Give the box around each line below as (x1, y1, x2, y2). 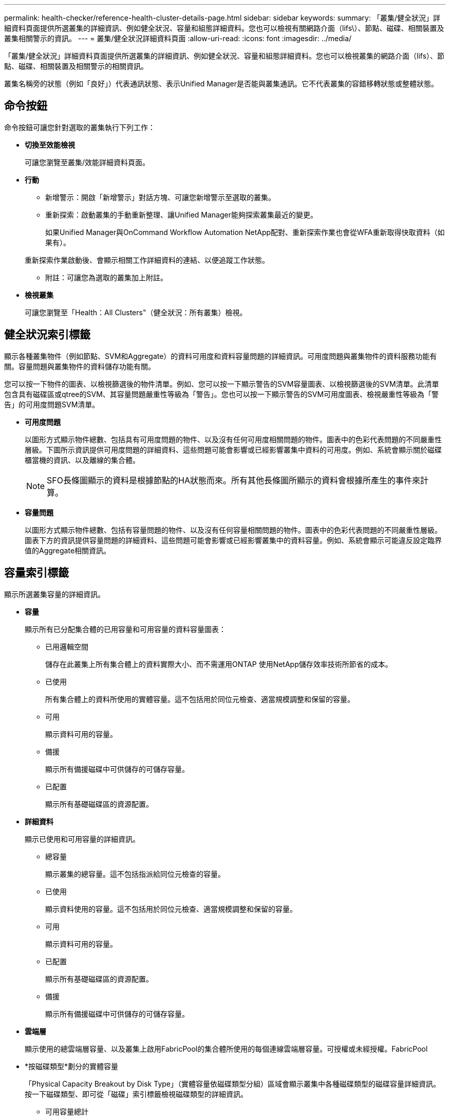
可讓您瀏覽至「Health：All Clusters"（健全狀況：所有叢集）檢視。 (25, 308, 247, 317)
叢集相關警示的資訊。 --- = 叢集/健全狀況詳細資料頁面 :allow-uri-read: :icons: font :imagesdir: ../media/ (4, 34, 352, 43)
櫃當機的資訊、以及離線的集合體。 (25, 455, 140, 464)
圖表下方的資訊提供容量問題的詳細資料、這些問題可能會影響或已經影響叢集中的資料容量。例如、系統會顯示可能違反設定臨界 (25, 535, 442, 545)
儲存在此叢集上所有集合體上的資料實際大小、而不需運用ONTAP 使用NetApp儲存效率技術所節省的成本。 (45, 659, 392, 669)
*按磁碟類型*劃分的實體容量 (25, 1061, 119, 1071)
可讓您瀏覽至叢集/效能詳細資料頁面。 (25, 157, 150, 167)
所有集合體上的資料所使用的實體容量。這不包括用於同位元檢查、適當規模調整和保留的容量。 (45, 694, 354, 703)
